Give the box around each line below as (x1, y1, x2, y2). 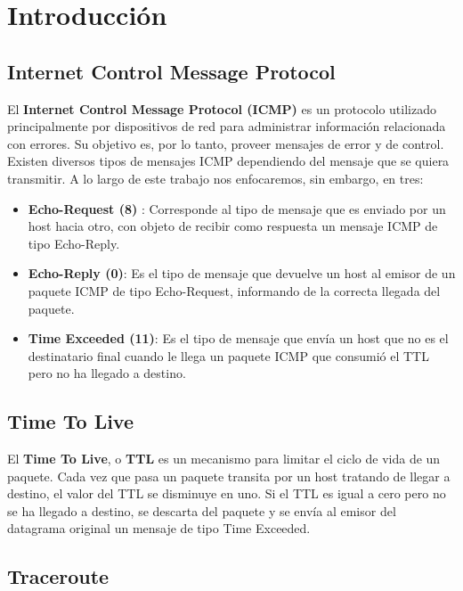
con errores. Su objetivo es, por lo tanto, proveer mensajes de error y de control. (7, 134, 444, 152)
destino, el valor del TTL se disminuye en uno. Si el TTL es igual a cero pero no (7, 484, 446, 503)
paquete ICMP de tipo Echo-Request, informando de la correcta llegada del (28, 281, 441, 300)
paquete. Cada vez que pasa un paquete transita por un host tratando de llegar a (7, 466, 451, 485)
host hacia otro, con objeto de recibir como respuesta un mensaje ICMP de (28, 217, 438, 235)
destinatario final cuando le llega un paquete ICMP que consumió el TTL (28, 346, 429, 365)
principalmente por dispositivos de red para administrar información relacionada (7, 117, 446, 135)
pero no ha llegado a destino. (28, 364, 186, 382)
